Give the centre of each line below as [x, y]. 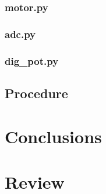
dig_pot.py [32, 60]
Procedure [36, 93]
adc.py [20, 34]
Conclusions [53, 136]
